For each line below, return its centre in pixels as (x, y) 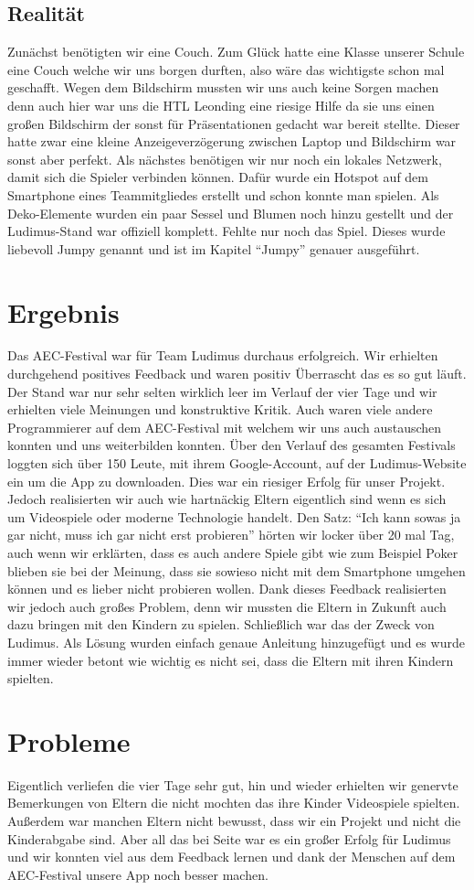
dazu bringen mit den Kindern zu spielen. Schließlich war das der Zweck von (221, 624)
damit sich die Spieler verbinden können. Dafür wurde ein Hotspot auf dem (218, 177)
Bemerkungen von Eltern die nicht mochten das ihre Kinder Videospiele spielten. (234, 803)
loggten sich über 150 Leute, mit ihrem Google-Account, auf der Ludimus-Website (237, 463)
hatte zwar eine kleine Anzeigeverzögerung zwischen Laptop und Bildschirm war (232, 141)
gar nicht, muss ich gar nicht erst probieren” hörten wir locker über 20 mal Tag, (231, 535)
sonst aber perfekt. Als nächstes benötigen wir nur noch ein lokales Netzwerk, (225, 159)
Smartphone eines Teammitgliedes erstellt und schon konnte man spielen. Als (223, 194)
